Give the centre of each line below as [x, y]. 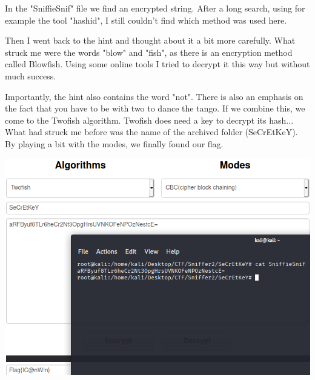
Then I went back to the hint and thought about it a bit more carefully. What [150, 40]
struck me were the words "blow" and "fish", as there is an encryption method [149, 52]
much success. [31, 75]
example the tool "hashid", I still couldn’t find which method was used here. [146, 20]
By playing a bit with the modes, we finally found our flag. [114, 143]
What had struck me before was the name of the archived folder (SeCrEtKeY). [151, 132]
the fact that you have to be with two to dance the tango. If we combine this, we [155, 108]
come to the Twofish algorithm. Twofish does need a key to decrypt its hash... [149, 120]
